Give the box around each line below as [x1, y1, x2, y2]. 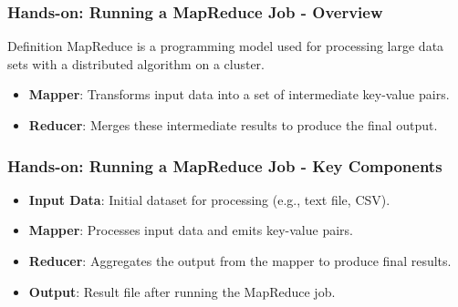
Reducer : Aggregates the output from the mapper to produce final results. [28, 251, 452, 270]
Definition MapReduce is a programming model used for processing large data [7, 36, 444, 56]
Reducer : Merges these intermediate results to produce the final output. [28, 116, 438, 134]
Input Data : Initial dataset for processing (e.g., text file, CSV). [28, 189, 390, 209]
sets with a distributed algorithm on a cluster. [7, 54, 265, 73]
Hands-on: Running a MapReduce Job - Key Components [7, 154, 442, 177]
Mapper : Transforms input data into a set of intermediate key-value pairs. [28, 85, 450, 104]
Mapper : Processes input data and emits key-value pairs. [28, 220, 353, 240]
